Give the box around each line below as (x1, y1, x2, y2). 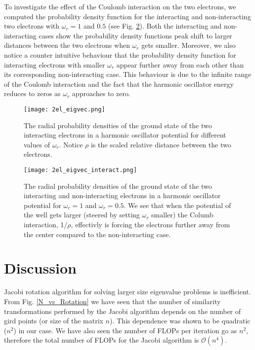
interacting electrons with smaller (4, 59, 105, 70)
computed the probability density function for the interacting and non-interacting (4, 11, 251, 21)
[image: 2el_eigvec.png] (24, 105, 105, 113)
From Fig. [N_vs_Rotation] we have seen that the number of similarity (4, 296, 221, 306)
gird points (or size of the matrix (4, 315, 103, 326)
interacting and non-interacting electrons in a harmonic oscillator (24, 190, 221, 201)
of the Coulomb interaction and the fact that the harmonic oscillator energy (4, 78, 234, 89)
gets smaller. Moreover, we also (141, 40, 236, 50)
